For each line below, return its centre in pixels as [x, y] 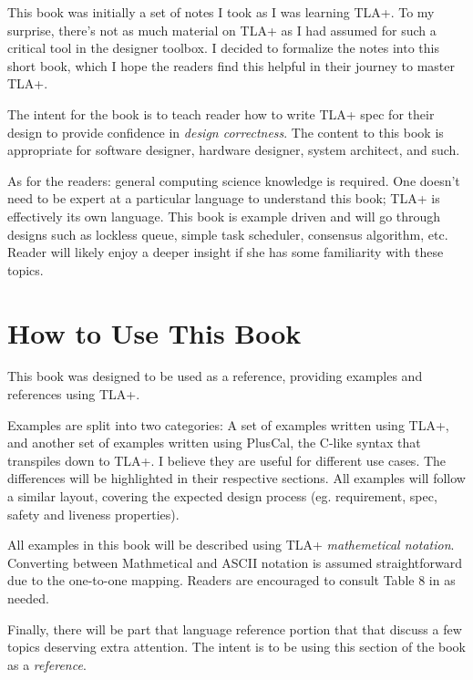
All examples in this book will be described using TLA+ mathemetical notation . [231, 545]
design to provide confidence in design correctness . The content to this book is [226, 132]
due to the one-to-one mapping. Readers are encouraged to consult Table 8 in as [231, 580]
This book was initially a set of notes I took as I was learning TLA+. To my [221, 12]
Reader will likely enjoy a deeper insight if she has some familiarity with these [226, 252]
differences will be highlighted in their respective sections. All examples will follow [236, 478]
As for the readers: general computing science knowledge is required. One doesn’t [234, 180]
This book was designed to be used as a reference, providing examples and [215, 376]
